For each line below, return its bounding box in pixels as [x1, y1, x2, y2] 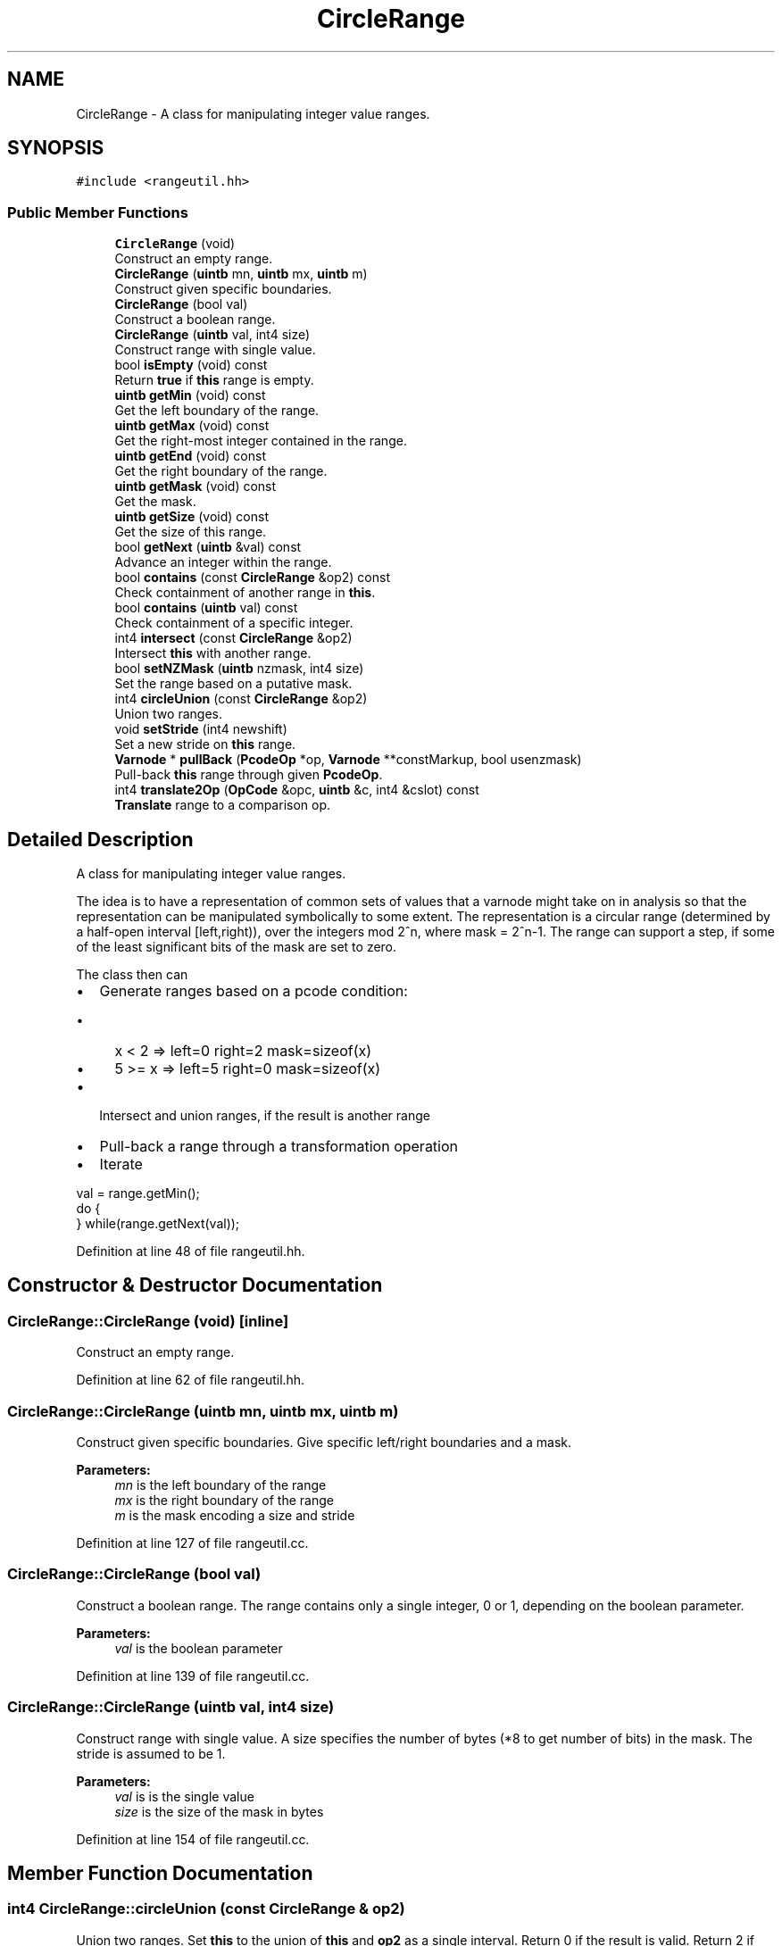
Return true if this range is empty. [114, 372, 314, 388]
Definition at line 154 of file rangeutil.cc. [76, 1831, 310, 1847]
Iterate [99, 1155, 143, 1174]
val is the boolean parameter [114, 1640, 283, 1656]
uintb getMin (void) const [114, 387, 266, 403]
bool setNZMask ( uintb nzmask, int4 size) [114, 661, 364, 677]
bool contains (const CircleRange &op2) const [114, 570, 390, 586]
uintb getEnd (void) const [114, 448, 266, 464]
